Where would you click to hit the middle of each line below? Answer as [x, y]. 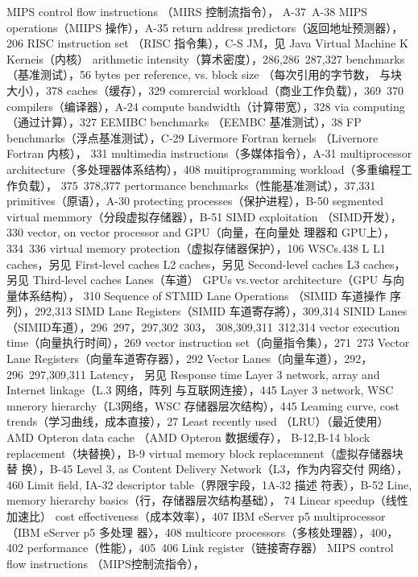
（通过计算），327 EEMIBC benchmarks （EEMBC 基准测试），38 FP [184, 122]
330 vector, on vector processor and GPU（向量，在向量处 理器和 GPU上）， [201, 232]
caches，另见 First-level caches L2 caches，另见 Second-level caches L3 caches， [206, 264]
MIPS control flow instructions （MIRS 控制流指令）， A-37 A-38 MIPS [187, 11]
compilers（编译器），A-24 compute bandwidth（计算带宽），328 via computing [206, 106]
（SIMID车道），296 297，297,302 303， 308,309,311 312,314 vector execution [203, 326]
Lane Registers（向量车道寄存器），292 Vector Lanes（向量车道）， [176, 359]
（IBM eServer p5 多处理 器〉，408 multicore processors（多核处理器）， [188, 532]
